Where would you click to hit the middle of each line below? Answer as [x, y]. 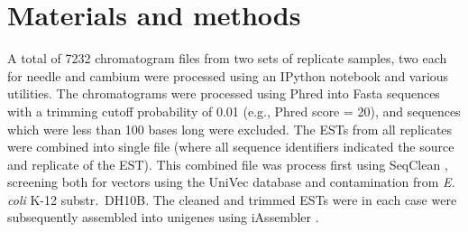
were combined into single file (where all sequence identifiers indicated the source [231, 147]
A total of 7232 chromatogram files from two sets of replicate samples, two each [227, 58]
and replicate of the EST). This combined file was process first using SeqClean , [228, 164]
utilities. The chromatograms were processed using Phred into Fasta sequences [224, 93]
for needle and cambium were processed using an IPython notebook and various [228, 75]
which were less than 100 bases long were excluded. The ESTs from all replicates [230, 129]
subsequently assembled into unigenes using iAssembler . [163, 217]
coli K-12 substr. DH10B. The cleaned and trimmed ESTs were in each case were [232, 199]
